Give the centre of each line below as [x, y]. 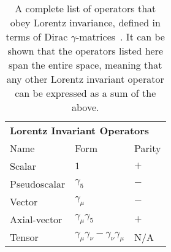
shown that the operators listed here [85, 51]
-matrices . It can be [120, 36]
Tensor [24, 237]
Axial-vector [36, 219]
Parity [148, 148]
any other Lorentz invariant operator [85, 79]
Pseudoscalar [38, 184]
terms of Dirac [37, 36]
